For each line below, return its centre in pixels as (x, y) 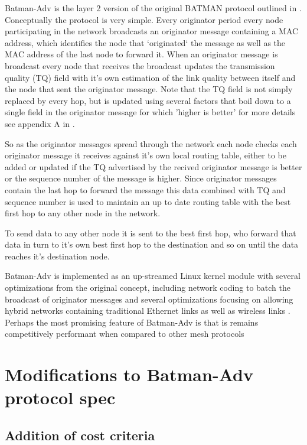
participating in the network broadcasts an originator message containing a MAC (152, 31)
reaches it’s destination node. (57, 256)
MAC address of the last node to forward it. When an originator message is (141, 54)
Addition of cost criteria (80, 435)
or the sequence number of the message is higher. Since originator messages (141, 178)
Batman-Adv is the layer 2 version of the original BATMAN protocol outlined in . (153, 8)
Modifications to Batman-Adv (129, 374)
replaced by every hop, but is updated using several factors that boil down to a (148, 100)
